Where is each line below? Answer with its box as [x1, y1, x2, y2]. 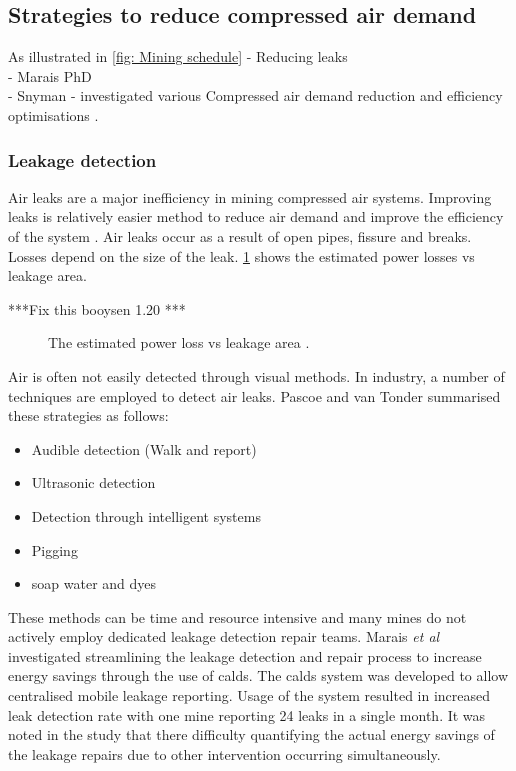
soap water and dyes [31, 573, 157, 594]
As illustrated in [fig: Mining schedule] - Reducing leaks [8, 46, 348, 67]
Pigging [31, 539, 78, 560]
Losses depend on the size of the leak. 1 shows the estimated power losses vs [8, 245, 475, 266]
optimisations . [8, 104, 99, 125]
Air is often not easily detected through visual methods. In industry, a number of [8, 365, 505, 386]
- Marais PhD [8, 65, 92, 86]
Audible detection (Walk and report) [31, 438, 257, 459]
